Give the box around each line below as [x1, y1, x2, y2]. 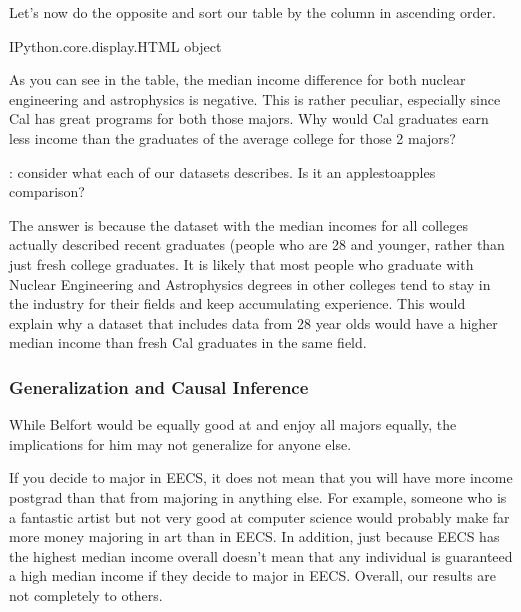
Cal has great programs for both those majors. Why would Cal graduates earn [9, 108, 489, 129]
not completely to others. [9, 584, 163, 605]
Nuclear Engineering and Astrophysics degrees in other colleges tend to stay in [9, 273, 491, 294]
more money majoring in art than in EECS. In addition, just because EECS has [9, 526, 500, 547]
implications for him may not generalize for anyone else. [9, 433, 352, 454]
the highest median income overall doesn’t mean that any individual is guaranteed [9, 545, 513, 566]
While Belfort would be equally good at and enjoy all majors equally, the [9, 414, 457, 435]
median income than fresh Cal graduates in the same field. [9, 332, 367, 353]
